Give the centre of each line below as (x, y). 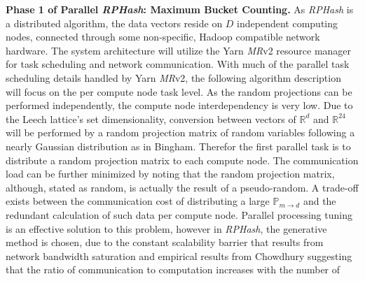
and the (319, 201)
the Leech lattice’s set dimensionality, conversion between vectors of (151, 118)
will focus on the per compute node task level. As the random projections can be (179, 91)
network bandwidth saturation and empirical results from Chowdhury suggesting (179, 255)
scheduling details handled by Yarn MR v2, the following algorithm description (173, 77)
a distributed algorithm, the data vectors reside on (114, 23)
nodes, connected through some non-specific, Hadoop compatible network (163, 37)
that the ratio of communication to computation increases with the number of (173, 269)
